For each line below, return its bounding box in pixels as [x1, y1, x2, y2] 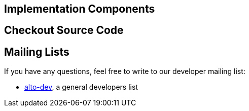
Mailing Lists [4, 45, 69, 58]
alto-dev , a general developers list [24, 83, 138, 92]
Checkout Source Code [4, 24, 124, 37]
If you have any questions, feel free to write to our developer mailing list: [4, 67, 245, 76]
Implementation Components [4, 3, 155, 15]
